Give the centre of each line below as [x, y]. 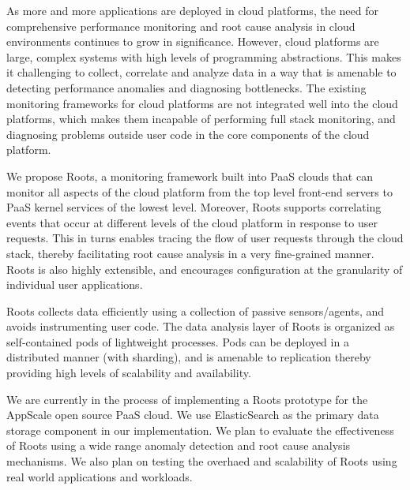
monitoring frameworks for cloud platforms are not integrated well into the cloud [202, 103]
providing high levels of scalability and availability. [129, 373]
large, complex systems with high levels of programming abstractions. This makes [204, 56]
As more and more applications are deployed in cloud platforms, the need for [192, 10]
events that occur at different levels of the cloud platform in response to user [192, 222]
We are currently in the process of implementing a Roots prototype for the [187, 399]
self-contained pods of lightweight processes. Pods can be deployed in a [178, 341]
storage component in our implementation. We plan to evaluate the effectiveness [200, 430]
